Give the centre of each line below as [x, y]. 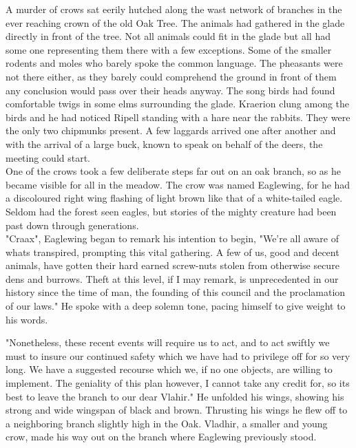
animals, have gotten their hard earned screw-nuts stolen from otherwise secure [172, 265]
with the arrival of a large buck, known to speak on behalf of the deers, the [164, 143]
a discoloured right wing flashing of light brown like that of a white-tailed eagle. [174, 198]
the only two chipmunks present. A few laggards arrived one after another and [171, 130]
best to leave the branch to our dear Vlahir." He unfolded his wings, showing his [175, 396]
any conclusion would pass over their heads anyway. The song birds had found [170, 90]
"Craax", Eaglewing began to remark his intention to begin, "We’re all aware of [172, 238]
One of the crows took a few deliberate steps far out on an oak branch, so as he [174, 171]
